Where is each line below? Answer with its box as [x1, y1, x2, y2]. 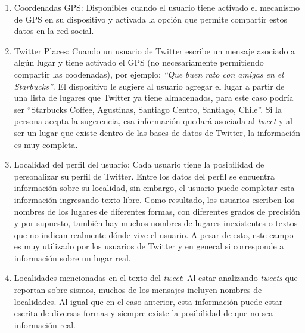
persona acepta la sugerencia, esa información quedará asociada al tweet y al [14, 115, 292, 127]
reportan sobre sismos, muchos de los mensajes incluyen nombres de [14, 283, 262, 296]
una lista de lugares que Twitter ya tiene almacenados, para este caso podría [14, 91, 294, 104]
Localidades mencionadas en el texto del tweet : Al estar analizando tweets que [14, 272, 298, 284]
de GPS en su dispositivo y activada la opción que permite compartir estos [14, 13, 287, 25]
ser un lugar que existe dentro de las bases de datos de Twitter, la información [14, 126, 300, 138]
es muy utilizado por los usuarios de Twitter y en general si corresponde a [14, 240, 284, 252]
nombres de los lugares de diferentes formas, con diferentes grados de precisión [14, 205, 300, 217]
